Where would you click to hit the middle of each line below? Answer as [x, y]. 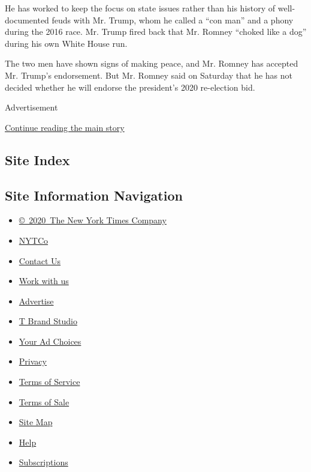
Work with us [44, 281]
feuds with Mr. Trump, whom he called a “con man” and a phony [173, 20]
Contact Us [40, 260]
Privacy [33, 361]
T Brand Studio [48, 321]
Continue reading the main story [65, 127]
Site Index [37, 159]
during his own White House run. [66, 43]
